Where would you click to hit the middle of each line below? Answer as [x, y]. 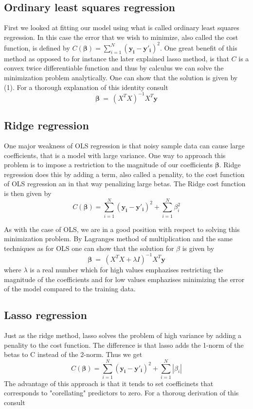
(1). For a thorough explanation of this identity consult [86, 87]
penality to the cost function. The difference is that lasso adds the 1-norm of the [124, 345]
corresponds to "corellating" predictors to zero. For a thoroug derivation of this [121, 393]
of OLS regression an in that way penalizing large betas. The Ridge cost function [125, 184]
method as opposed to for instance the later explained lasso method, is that [117, 58]
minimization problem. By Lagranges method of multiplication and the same [118, 239]
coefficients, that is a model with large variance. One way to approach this [115, 155]
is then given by [28, 193]
